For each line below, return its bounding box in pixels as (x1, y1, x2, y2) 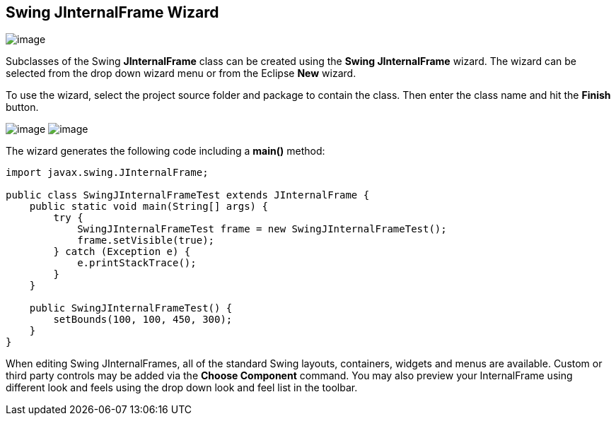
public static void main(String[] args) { (29, 201, 268, 213)
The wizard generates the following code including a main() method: (6, 145, 325, 158)
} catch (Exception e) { (53, 246, 191, 258)
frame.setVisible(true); (77, 235, 215, 247)
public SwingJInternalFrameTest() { (29, 302, 233, 314)
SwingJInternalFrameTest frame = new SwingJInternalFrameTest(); (77, 223, 447, 235)
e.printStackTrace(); (77, 257, 197, 269)
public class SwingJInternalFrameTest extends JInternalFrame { (6, 189, 370, 201)
